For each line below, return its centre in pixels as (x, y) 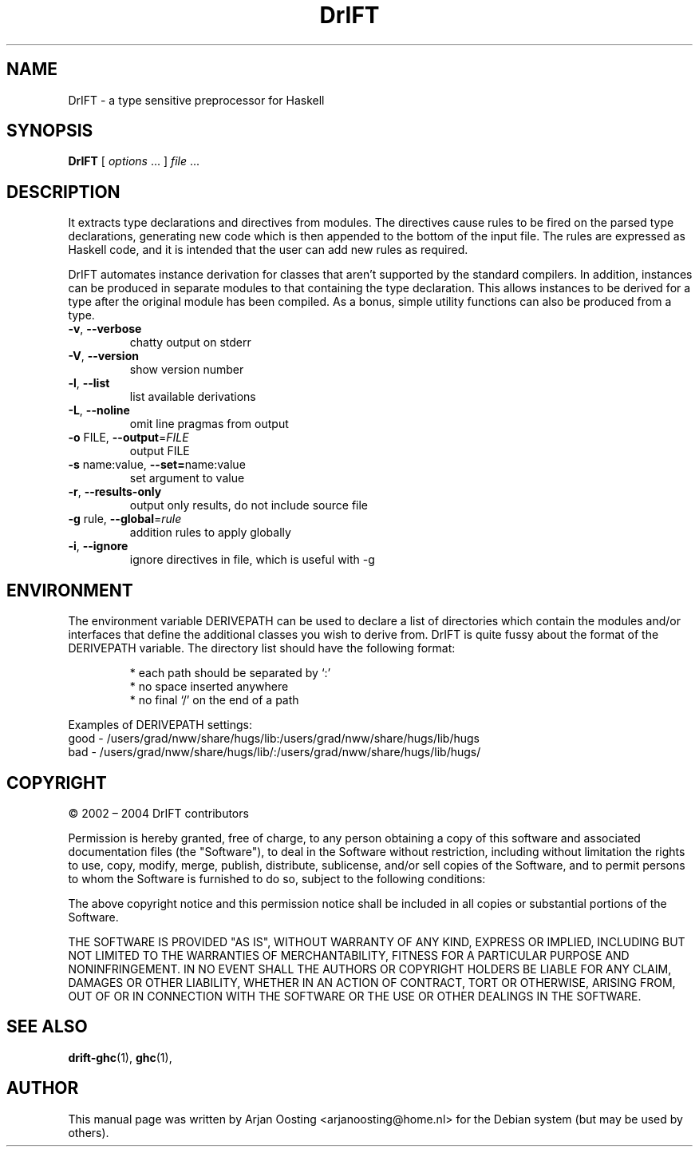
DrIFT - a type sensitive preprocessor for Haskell (196, 100)
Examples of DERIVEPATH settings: (160, 725)
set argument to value (187, 478)
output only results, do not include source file (249, 505)
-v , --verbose (105, 329)
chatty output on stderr (190, 343)
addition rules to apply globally (210, 533)
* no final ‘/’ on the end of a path (214, 700)
